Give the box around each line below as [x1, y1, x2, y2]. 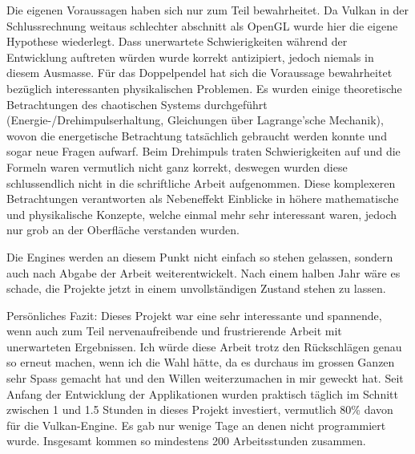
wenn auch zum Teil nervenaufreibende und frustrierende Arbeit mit [6, 322, 342, 339]
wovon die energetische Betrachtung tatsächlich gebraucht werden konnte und [6, 127, 387, 144]
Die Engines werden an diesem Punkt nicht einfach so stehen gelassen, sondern [6, 248, 393, 265]
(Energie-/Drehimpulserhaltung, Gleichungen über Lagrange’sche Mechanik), [6, 111, 384, 128]
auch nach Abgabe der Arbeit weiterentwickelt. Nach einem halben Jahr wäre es [6, 264, 401, 281]
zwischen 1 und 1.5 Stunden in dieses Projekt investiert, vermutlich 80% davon [6, 401, 393, 418]
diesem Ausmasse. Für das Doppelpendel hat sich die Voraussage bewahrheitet [6, 64, 393, 81]
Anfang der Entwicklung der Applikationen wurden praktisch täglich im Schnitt [6, 385, 398, 402]
